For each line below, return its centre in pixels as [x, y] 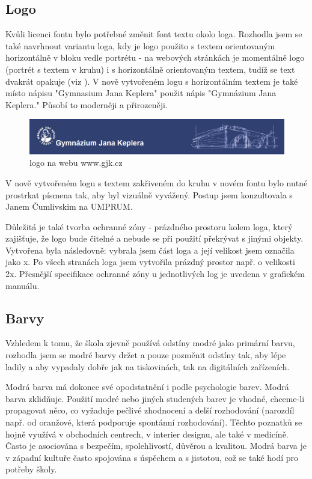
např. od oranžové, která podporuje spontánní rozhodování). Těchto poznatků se [154, 422]
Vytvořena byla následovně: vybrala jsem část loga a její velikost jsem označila [150, 250]
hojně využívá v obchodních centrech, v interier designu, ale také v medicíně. [147, 434]
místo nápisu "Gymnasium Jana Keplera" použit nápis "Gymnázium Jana [141, 93]
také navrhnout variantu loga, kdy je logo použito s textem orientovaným [140, 45]
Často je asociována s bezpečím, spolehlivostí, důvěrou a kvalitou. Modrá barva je [156, 446]
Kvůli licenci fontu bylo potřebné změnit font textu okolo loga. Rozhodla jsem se [154, 34]
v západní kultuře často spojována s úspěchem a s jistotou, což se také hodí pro [152, 457]
